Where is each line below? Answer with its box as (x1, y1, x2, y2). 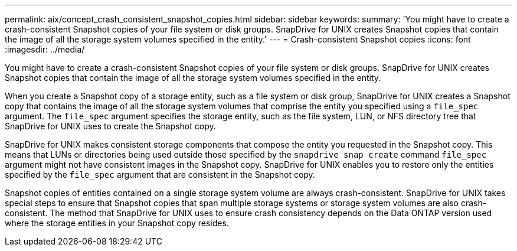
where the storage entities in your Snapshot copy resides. (5, 218, 229, 228)
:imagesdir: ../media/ (5, 44, 85, 54)
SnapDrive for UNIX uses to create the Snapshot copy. (5, 121, 216, 131)
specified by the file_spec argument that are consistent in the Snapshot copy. (5, 169, 315, 180)
